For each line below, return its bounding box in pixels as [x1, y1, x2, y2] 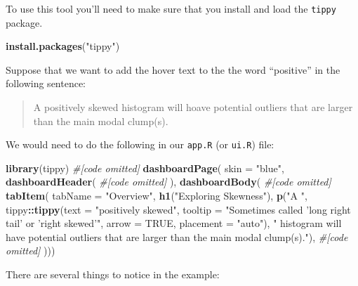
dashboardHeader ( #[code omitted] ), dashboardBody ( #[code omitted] [6, 174, 331, 189]
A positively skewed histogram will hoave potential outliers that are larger [33, 100, 353, 115]
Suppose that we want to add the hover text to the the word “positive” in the [6, 62, 340, 77]
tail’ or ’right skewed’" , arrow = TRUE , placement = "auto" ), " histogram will [6, 216, 342, 230]
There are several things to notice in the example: [6, 267, 220, 282]
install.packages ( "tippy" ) [6, 39, 120, 53]
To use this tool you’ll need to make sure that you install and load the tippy [6, 1, 336, 15]
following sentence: [6, 76, 86, 91]
